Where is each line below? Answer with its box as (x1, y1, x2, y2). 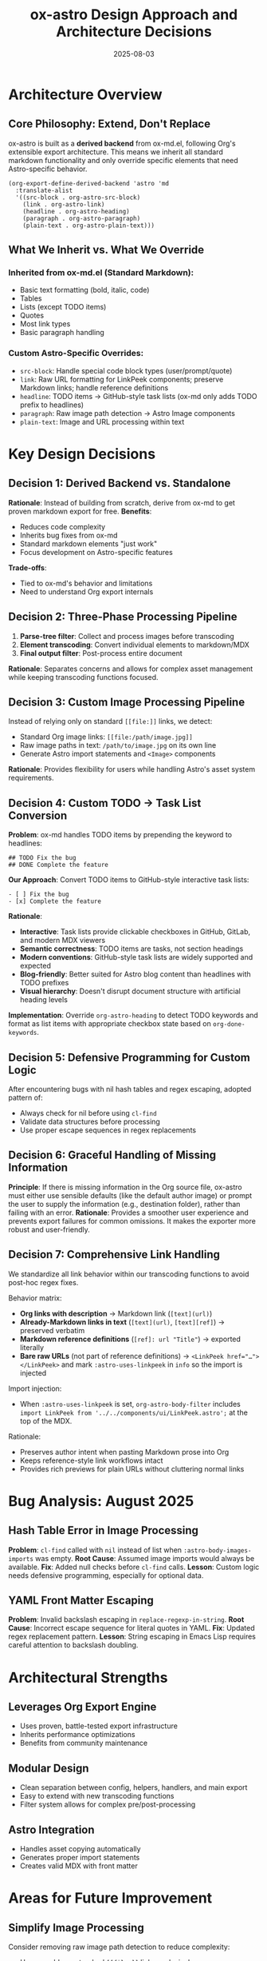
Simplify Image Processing (8, 1921, 145, 1935)
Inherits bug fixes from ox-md (19, 530, 118, 540)
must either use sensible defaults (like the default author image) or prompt (8, 1190, 253, 1200)
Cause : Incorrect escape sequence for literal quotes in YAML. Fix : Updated (8, 1624, 255, 1633)
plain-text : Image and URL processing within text (19, 417, 185, 426)
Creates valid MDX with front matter (19, 1861, 138, 1871)
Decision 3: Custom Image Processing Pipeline (8, 695, 245, 709)
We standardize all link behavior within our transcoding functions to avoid (8, 1269, 249, 1279)
